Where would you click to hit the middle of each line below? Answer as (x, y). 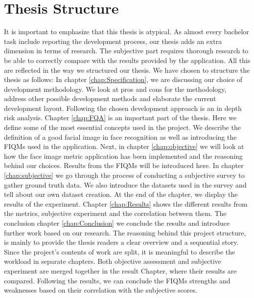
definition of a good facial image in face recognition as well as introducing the (120, 137)
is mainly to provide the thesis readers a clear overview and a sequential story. (121, 242)
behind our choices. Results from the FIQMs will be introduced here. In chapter (124, 165)
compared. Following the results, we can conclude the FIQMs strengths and (117, 280)
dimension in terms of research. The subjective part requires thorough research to (126, 51)
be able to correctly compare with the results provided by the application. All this (127, 60)
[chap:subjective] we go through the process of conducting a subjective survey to (124, 175)
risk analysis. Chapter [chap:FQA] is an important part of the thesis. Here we (120, 117)
